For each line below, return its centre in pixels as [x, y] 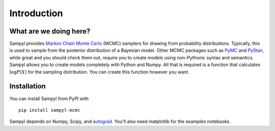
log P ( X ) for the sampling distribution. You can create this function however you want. [99, 72]
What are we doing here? [50, 31]
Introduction [36, 13]
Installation [28, 86]
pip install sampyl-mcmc [49, 110]
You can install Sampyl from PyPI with [49, 99]
